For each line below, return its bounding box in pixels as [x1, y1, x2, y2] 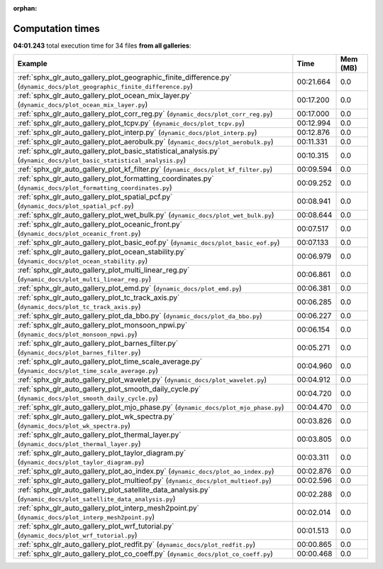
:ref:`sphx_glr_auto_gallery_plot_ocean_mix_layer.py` [17, 91, 192, 101]
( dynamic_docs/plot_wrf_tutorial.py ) [17, 530, 138, 540]
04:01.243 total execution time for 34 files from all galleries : [13, 41, 191, 50]
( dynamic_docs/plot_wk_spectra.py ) [17, 421, 131, 430]
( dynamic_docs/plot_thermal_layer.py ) [17, 439, 141, 449]
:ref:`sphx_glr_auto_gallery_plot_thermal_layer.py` [17, 430, 182, 440]
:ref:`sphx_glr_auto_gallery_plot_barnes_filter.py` [17, 338, 179, 348]
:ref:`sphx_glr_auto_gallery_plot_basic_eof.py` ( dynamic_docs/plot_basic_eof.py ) [17, 238, 280, 248]
